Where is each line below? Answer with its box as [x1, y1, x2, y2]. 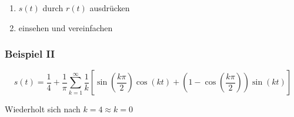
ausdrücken [89, 2, 130, 14]
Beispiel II [5, 46, 55, 61]
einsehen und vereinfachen [18, 21, 113, 34]
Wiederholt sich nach [5, 103, 81, 115]
